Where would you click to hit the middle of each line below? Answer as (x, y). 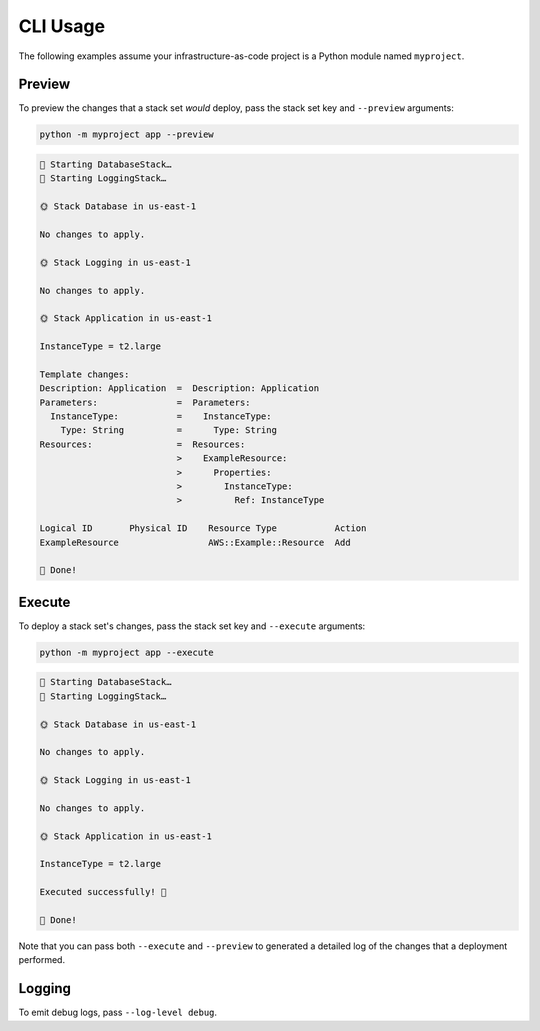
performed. (41, 960)
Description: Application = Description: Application (179, 388)
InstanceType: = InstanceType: (161, 416)
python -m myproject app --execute (126, 652)
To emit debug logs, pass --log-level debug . (118, 1012)
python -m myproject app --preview (126, 134)
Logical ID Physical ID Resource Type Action (203, 528)
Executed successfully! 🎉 (103, 892)
